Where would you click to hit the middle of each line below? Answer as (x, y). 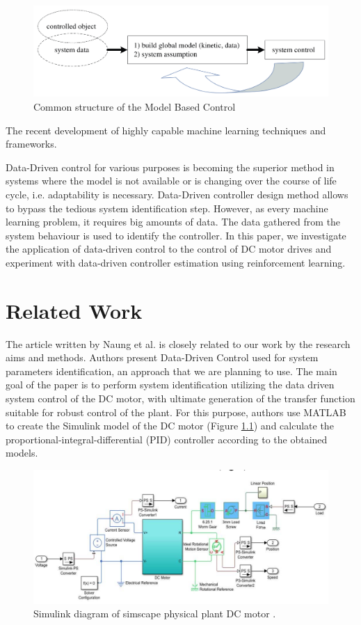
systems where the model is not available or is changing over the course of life (171, 181)
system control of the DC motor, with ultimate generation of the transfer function (180, 398)
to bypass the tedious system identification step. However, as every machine (167, 208)
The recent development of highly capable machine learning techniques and (166, 130)
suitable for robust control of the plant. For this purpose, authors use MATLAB (176, 412)
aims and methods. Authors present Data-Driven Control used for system (162, 357)
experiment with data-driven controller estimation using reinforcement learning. (176, 262)
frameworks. (31, 144)
